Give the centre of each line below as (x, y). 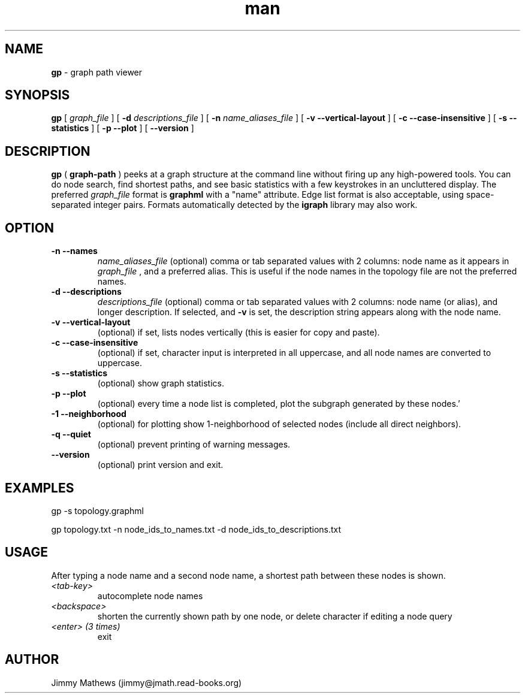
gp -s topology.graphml (97, 510)
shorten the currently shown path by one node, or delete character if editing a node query (275, 616)
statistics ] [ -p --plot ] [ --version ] (123, 128)
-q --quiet (71, 434)
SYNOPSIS (37, 95)
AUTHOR (32, 660)
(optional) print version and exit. (160, 465)
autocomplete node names (150, 596)
